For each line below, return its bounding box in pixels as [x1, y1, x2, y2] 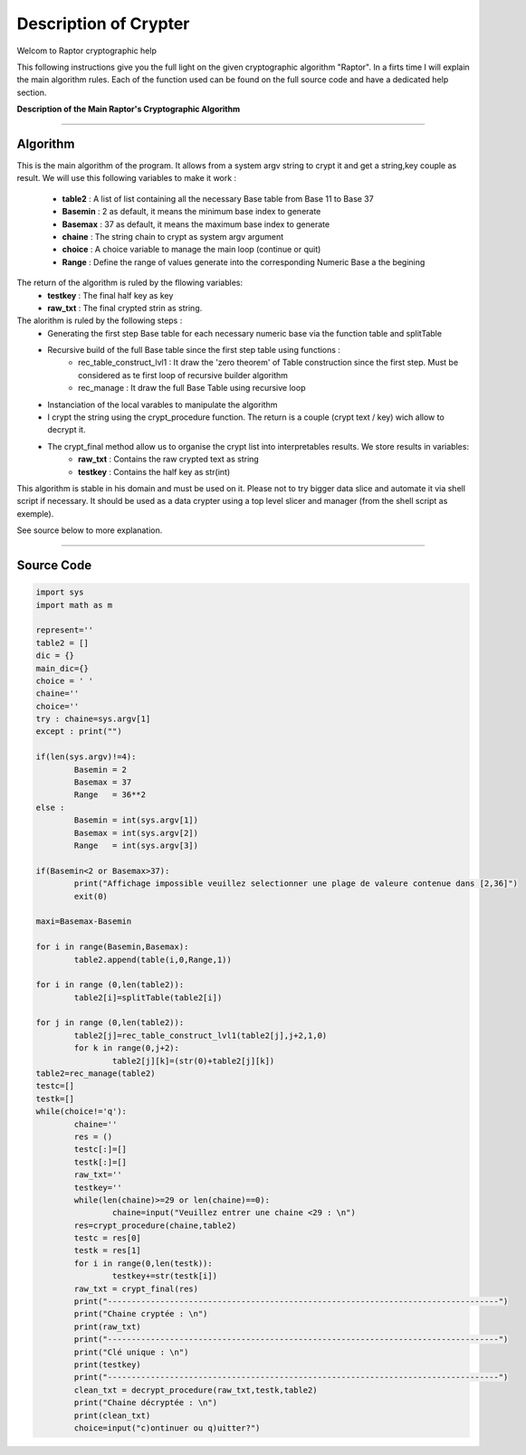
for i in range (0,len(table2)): [35, 980, 185, 990]
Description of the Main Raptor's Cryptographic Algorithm [16, 104, 240, 115]
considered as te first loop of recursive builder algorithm [78, 369, 289, 380]
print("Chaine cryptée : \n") [73, 1308, 208, 1319]
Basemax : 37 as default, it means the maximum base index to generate [62, 218, 330, 230]
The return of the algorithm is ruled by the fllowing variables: [16, 277, 244, 289]
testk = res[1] [73, 1245, 142, 1256]
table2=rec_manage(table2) [35, 1069, 156, 1079]
